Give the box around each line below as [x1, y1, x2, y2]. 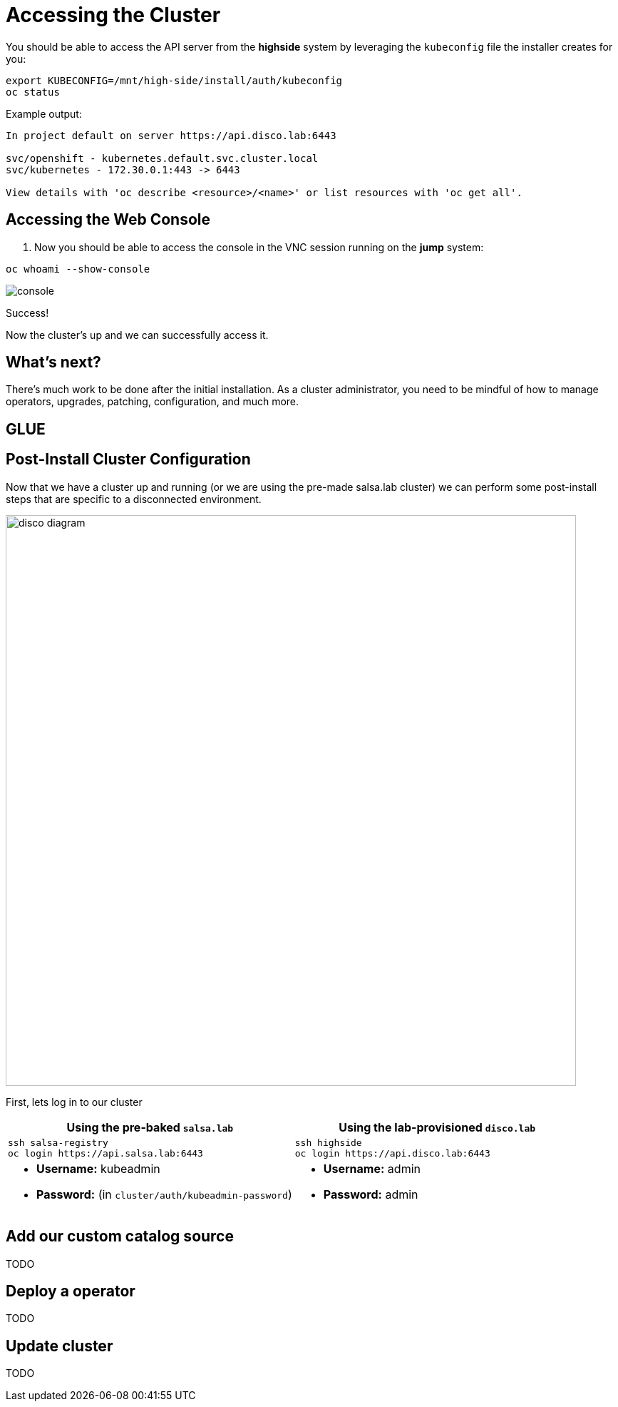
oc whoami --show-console [6, 263, 150, 275]
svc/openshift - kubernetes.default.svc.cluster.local [6, 152, 319, 164]
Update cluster [6, 1336, 113, 1355]
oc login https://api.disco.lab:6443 [294, 1147, 490, 1159]
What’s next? [6, 353, 101, 372]
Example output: [6, 107, 82, 120]
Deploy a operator [6, 1281, 135, 1300]
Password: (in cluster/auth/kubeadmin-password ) [36, 1187, 292, 1202]
